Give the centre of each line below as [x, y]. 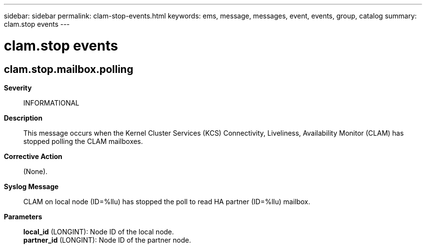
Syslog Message [31, 186]
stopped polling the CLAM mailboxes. [83, 141]
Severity [18, 88]
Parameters [23, 216]
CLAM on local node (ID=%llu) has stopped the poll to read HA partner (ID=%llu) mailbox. [167, 201]
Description [23, 118]
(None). [35, 171]
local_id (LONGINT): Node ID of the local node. [99, 231]
